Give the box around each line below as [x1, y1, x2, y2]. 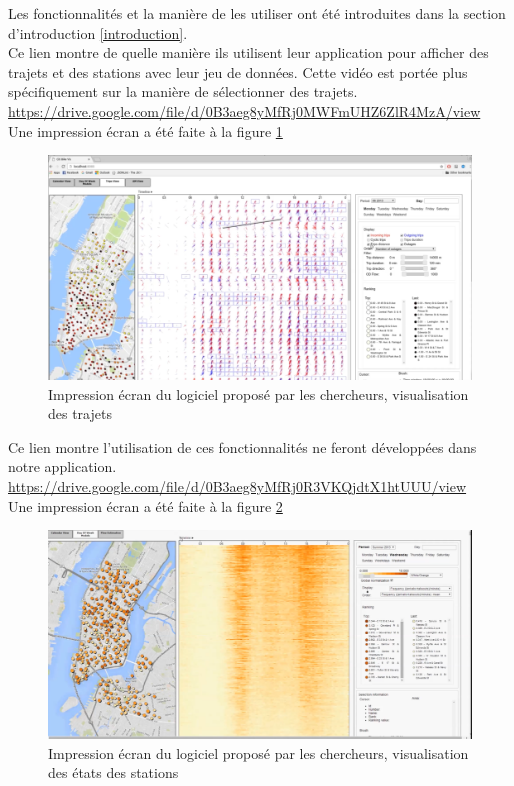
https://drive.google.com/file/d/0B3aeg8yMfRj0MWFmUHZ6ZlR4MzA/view [8, 100, 481, 121]
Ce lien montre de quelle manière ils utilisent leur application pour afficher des [8, 42, 489, 63]
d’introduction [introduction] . [8, 22, 188, 43]
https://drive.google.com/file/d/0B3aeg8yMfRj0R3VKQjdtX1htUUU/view [8, 475, 467, 496]
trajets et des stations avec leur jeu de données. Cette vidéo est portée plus [8, 61, 468, 82]
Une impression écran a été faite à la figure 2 [8, 495, 283, 516]
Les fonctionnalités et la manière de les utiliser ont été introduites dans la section [8, 3, 506, 23]
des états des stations [48, 762, 179, 783]
